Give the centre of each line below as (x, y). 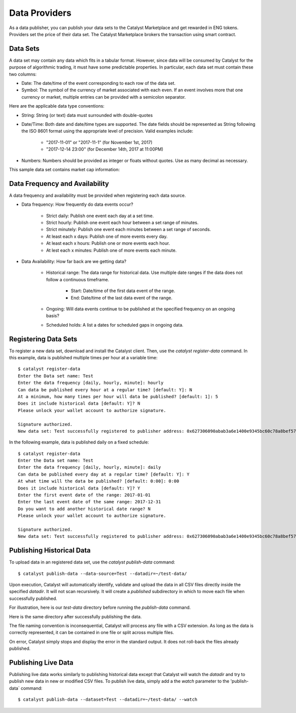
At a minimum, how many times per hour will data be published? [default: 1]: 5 (118, 396)
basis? (53, 316)
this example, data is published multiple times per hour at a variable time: (83, 357)
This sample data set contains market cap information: (65, 169)
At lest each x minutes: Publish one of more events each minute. (111, 250)
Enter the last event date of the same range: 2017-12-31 (90, 502)
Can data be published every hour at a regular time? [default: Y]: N (105, 390)
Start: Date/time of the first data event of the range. (123, 291)
